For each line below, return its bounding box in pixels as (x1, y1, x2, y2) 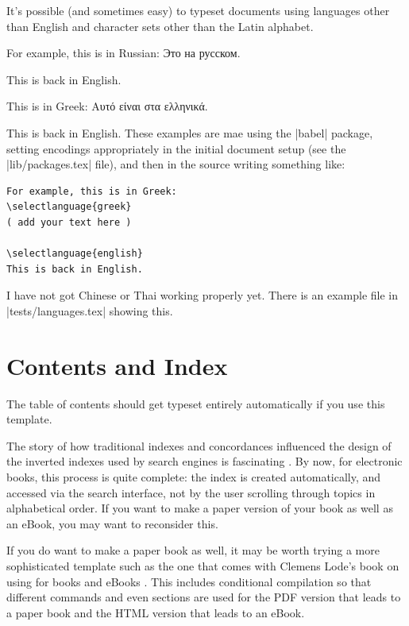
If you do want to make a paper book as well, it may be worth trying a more (6, 542, 380, 558)
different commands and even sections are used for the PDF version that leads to (6, 589, 401, 605)
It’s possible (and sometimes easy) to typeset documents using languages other (6, 2, 390, 18)
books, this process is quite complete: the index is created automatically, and (6, 469, 381, 485)
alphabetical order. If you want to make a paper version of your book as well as (6, 500, 393, 516)
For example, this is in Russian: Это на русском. (6, 44, 241, 61)
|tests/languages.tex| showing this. (6, 302, 173, 319)
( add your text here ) (6, 216, 132, 228)
